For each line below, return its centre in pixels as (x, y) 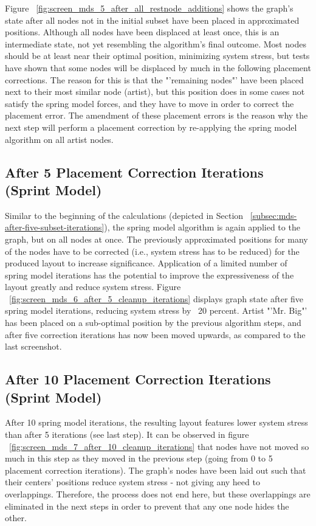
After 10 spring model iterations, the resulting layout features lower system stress (156, 422)
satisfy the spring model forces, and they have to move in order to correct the (149, 103)
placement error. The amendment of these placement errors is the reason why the (156, 115)
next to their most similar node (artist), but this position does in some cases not (155, 92)
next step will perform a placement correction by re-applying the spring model (151, 127)
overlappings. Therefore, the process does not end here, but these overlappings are (158, 494)
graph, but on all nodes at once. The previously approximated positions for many (156, 239)
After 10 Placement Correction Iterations (138, 379)
